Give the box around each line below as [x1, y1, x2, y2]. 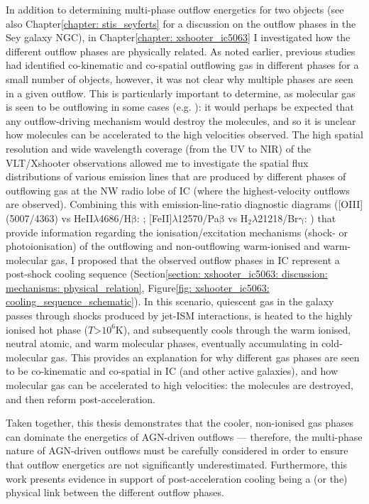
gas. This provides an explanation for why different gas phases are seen [50, 349, 360, 364]
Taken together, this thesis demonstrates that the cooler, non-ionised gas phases [6, 415, 353, 430]
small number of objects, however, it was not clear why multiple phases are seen [6, 71, 353, 86]
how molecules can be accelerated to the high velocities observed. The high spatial [6, 127, 363, 142]
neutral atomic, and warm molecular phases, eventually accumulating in [6, 336, 319, 351]
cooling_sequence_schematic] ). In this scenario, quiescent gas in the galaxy [6, 294, 334, 309]
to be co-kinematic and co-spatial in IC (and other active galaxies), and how [6, 363, 338, 378]
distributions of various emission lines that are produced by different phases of [6, 169, 346, 184]
